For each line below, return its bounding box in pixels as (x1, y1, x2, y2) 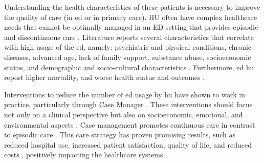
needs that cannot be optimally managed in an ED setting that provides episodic (4, 22, 258, 32)
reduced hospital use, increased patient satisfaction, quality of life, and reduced (4, 139, 252, 150)
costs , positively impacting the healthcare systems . (4, 149, 167, 160)
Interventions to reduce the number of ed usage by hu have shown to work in (4, 89, 245, 99)
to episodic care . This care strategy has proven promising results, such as (4, 129, 235, 140)
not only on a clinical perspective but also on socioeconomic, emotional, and (4, 109, 243, 119)
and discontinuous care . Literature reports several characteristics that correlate (4, 31, 254, 42)
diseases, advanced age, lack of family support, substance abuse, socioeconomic (4, 51, 251, 62)
